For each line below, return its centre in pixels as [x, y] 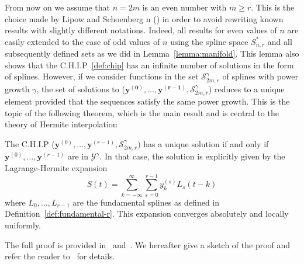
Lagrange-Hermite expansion [56, 168]
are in [78, 156]
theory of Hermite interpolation [61, 124]
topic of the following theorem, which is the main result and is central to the [142, 112]
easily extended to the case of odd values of [82, 41]
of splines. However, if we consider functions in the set [102, 76]
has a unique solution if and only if [206, 144]
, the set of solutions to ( [81, 88]
